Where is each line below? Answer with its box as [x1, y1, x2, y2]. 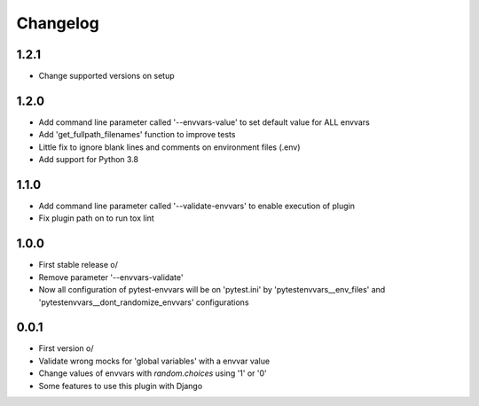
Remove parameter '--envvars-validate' [38, 271, 184, 283]
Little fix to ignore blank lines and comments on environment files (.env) [38, 142, 301, 152]
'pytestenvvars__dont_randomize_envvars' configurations [38, 297, 249, 308]
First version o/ [38, 343, 94, 354]
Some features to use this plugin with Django [38, 380, 203, 391]
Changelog [16, 13, 99, 33]
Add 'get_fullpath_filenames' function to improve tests [38, 129, 236, 140]
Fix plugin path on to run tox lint [38, 213, 154, 223]
